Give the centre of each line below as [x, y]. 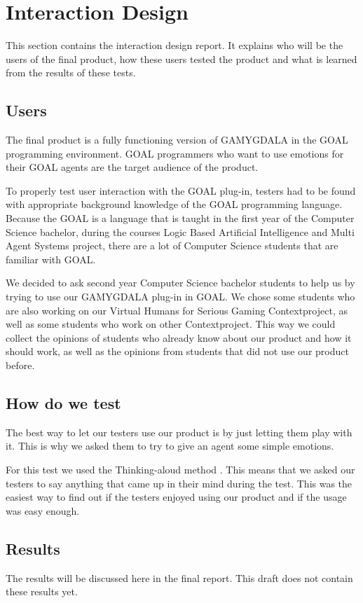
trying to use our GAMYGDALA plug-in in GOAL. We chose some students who [180, 297]
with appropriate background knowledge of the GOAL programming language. [174, 204]
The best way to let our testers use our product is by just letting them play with [179, 432]
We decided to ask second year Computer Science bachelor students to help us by [180, 283]
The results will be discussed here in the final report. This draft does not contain [179, 577]
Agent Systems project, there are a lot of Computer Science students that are [172, 245]
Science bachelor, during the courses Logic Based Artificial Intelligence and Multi [180, 231]
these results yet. [42, 591]
